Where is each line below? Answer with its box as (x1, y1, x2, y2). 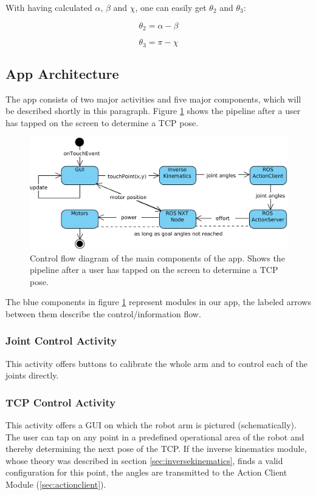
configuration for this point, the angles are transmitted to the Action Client (5, 466, 287, 479)
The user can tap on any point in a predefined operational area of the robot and (5, 430, 304, 443)
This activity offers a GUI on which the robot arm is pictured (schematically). (5, 419, 297, 431)
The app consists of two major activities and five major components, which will (5, 92, 301, 105)
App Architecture (5, 64, 119, 82)
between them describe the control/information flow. (5, 307, 201, 320)
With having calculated (5, 1, 92, 13)
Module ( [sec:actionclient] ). (5, 478, 106, 491)
